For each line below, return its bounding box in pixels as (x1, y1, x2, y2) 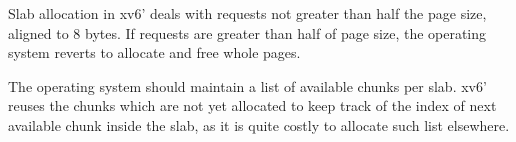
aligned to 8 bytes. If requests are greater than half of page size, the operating (8, 22, 487, 43)
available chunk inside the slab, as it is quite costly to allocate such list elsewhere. (8, 114, 510, 135)
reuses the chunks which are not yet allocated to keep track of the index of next (8, 95, 497, 116)
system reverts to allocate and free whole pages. (8, 42, 301, 63)
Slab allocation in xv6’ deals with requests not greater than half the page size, (8, 3, 487, 23)
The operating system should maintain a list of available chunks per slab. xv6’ (8, 75, 487, 96)
